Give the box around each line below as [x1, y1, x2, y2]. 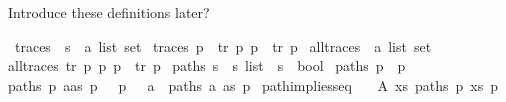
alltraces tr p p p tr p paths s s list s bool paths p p [8, 55, 406, 76]
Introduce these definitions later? [8, 2, 210, 22]
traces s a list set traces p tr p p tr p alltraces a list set [14, 35, 432, 56]
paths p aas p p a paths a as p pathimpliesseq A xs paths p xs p [8, 74, 498, 95]
